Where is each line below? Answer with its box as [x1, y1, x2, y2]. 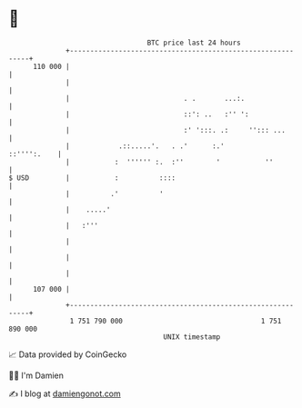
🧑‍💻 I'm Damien [8, 370, 65, 381]
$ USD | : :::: [8, 173, 176, 183]
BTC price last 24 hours [146, 38, 242, 47]
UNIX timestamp [163, 332, 221, 342]
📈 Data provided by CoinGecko [8, 349, 127, 360]
